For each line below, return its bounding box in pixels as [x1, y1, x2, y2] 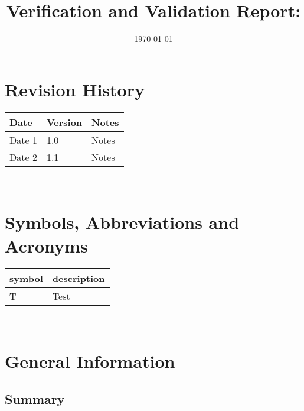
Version [46, 115, 83, 129]
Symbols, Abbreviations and [5, 210, 240, 234]
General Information [5, 349, 175, 373]
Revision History [5, 77, 145, 101]
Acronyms [5, 233, 88, 257]
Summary [5, 389, 65, 407]
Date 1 [9, 132, 37, 147]
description [52, 271, 105, 285]
